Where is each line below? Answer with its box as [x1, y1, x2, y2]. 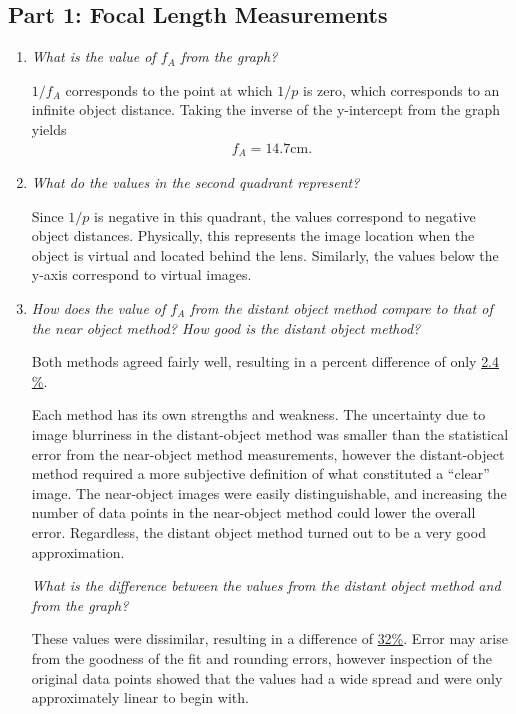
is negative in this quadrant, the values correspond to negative [94, 205, 476, 226]
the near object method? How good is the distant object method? [31, 317, 421, 338]
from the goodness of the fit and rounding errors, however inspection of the [31, 647, 493, 668]
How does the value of [31, 298, 166, 319]
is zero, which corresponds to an [302, 79, 500, 100]
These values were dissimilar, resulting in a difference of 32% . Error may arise [31, 628, 508, 649]
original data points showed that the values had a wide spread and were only [31, 667, 503, 688]
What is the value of [31, 46, 156, 67]
